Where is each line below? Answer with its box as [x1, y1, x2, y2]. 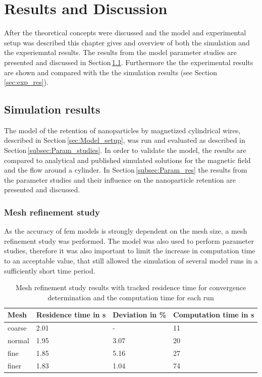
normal [8, 335, 29, 346]
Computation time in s [173, 309, 254, 320]
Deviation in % [113, 309, 167, 320]
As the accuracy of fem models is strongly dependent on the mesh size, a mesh [4, 226, 247, 236]
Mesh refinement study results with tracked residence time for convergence [15, 282, 246, 293]
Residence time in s [36, 309, 106, 320]
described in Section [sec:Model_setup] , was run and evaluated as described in [4, 135, 245, 145]
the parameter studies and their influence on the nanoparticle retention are [4, 174, 236, 185]
